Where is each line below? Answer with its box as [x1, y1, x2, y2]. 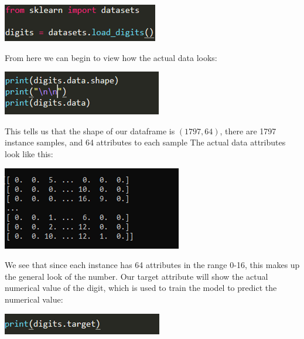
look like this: [5, 147, 53, 160]
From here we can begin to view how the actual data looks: [5, 51, 217, 63]
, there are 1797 [220, 124, 276, 137]
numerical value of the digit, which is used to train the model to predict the [5, 282, 277, 294]
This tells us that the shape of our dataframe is [5, 124, 175, 137]
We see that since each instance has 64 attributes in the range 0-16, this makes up [5, 259, 300, 271]
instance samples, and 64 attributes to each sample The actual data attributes [5, 136, 286, 148]
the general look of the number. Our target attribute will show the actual [5, 270, 268, 282]
